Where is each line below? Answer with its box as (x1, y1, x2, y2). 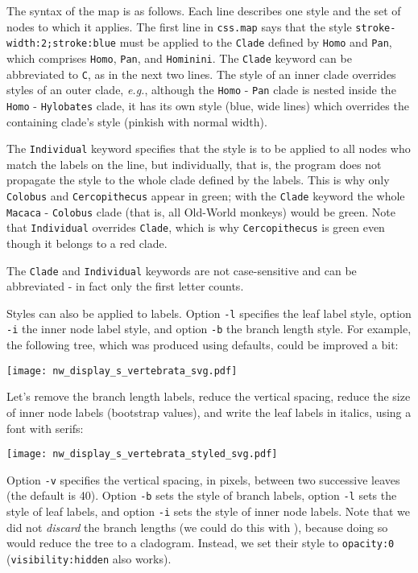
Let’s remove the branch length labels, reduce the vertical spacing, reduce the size (6, 388, 411, 405)
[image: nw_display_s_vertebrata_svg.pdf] (6, 365, 238, 377)
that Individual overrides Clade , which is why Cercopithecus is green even (6, 219, 385, 236)
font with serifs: (6, 419, 84, 436)
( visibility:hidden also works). (6, 550, 172, 567)
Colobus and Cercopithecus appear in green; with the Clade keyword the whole (6, 187, 405, 204)
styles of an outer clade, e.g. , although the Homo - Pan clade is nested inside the (6, 81, 396, 98)
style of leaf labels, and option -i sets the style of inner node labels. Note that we (6, 503, 410, 520)
